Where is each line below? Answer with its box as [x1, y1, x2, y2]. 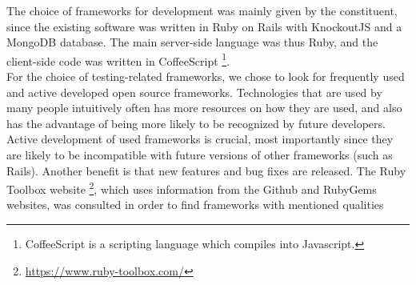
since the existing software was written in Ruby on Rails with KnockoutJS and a [6, 18, 402, 34]
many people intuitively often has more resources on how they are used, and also [6, 99, 402, 116]
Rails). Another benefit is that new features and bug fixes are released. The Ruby [6, 162, 406, 179]
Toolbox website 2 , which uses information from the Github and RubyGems [6, 179, 377, 197]
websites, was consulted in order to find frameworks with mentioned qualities [6, 196, 384, 213]
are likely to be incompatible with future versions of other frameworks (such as [6, 147, 393, 163]
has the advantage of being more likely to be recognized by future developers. [6, 114, 386, 131]
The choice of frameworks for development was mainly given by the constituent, [6, 2, 398, 18]
